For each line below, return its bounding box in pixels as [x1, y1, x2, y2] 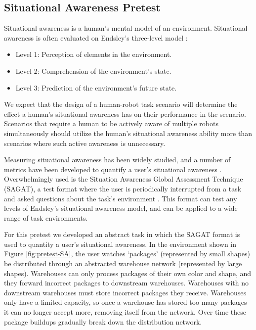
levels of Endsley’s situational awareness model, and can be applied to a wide [4, 203, 238, 213]
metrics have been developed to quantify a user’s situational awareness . [4, 164, 222, 174]
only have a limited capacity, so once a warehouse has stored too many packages [4, 297, 247, 307]
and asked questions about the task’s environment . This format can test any [4, 193, 237, 203]
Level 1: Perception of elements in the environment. [15, 49, 172, 59]
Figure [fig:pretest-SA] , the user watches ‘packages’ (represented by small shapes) [4, 248, 250, 259]
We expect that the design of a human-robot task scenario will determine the [4, 99, 238, 109]
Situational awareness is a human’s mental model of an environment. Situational [4, 23, 248, 33]
